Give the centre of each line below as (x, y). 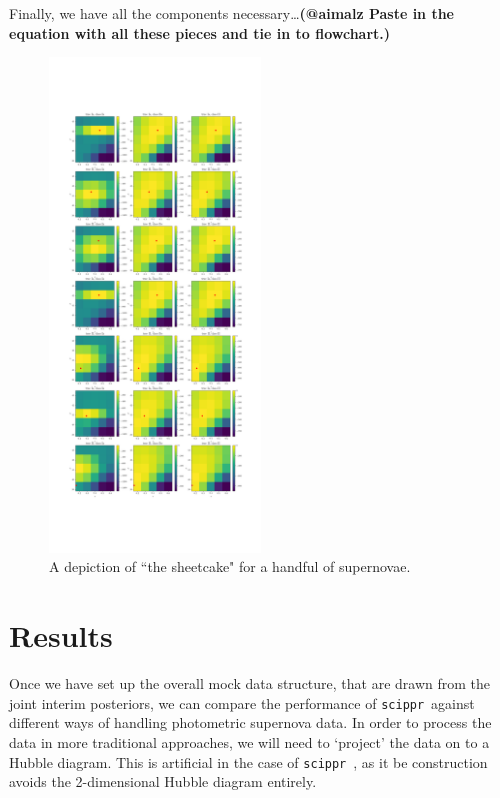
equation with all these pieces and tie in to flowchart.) (200, 32)
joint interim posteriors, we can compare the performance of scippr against (242, 702)
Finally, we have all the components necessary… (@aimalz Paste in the (231, 13)
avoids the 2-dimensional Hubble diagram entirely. (163, 781)
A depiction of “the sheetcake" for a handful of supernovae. (230, 566)
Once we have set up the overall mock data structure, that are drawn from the (250, 683)
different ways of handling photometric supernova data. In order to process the (250, 722)
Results (61, 635)
